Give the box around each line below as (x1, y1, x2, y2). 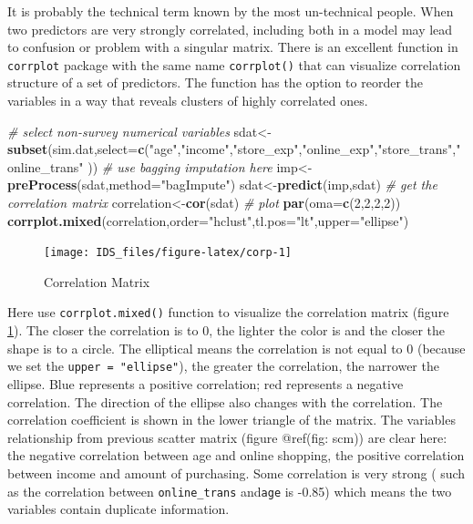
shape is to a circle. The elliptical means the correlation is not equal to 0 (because (7, 338, 466, 357)
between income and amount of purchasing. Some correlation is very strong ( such (7, 463, 466, 482)
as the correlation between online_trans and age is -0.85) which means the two (7, 481, 452, 500)
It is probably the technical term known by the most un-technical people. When (7, 2, 454, 20)
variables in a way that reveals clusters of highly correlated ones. (7, 91, 368, 110)
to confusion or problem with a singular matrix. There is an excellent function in (7, 37, 458, 57)
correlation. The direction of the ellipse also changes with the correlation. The (7, 392, 443, 411)
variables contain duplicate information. (7, 499, 230, 519)
